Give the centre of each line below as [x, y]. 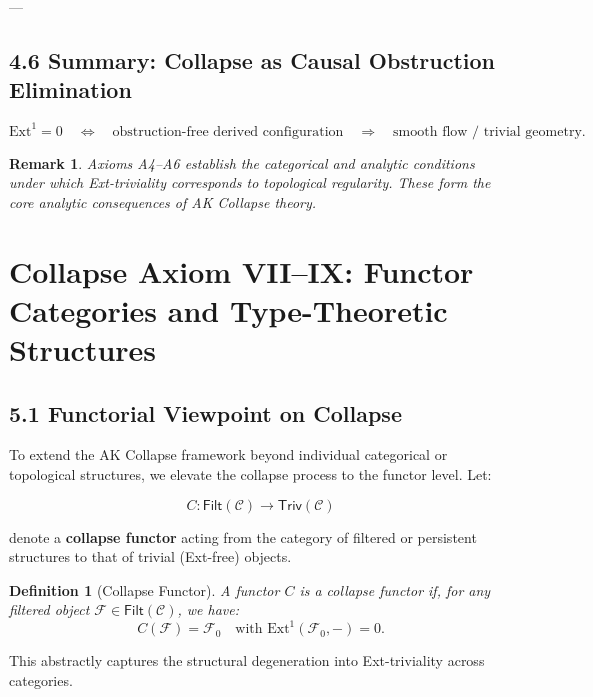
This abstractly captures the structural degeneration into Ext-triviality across [247, 660]
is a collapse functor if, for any [395, 589]
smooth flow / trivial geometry [487, 131]
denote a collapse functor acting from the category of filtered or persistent [243, 536]
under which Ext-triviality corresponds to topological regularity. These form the [250, 182]
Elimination [70, 89]
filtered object [49, 609]
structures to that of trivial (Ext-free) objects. [150, 556]
